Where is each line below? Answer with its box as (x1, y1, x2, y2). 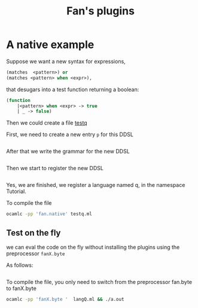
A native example (6, 38, 95, 52)
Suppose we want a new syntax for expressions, (6, 58, 126, 65)
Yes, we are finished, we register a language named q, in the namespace (6, 182, 185, 189)
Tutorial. (6, 188, 27, 195)
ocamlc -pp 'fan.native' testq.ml (6, 211, 93, 217)
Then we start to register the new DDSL (6, 165, 103, 172)
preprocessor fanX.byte (6, 250, 65, 257)
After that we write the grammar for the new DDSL (6, 148, 130, 155)
